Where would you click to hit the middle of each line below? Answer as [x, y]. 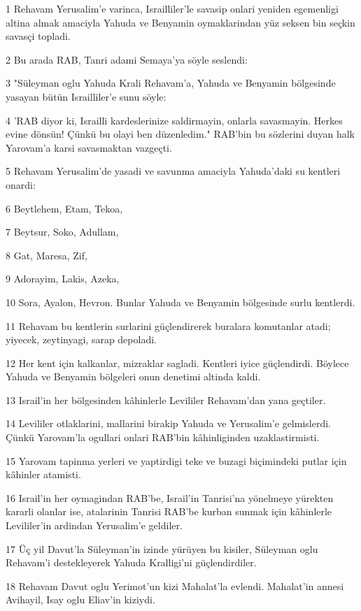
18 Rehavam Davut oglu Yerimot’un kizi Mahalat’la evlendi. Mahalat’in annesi [175, 585]
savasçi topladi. [38, 36]
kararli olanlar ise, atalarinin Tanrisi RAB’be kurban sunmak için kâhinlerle [169, 511]
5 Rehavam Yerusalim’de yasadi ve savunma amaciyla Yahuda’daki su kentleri [173, 171]
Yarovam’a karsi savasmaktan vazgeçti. [89, 147]
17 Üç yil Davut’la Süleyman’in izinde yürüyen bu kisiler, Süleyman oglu [162, 548]
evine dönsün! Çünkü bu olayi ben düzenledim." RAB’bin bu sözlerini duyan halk [180, 134]
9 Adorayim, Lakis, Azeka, [63, 279]
